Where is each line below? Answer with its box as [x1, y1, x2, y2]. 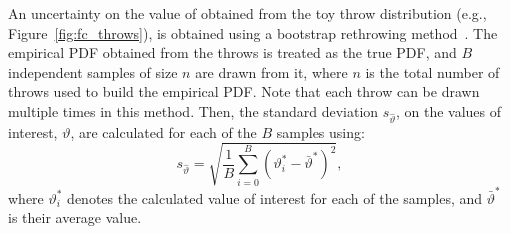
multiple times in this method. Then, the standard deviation [8, 100, 379, 121]
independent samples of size [8, 61, 178, 82]
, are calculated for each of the [70, 121, 257, 142]
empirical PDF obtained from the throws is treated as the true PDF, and [8, 42, 457, 63]
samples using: [276, 121, 365, 142]
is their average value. [8, 207, 142, 228]
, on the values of [395, 100, 502, 121]
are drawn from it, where [195, 61, 348, 82]
